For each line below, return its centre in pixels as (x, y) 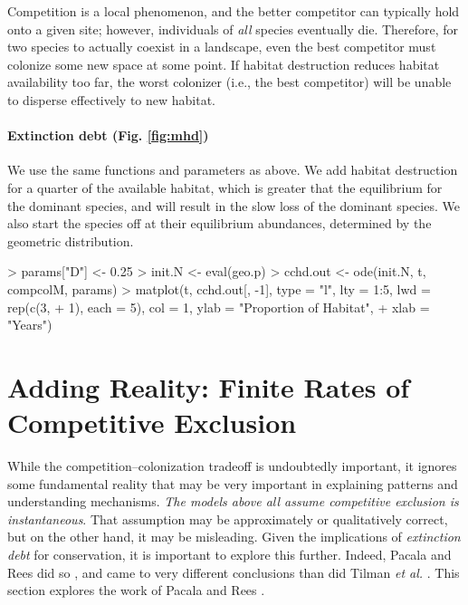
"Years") (30, 325)
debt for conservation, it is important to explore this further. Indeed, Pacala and (229, 554)
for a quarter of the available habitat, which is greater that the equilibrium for (225, 187)
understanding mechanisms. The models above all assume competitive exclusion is (233, 501)
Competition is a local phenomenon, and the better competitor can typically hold (234, 11)
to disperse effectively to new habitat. (112, 99)
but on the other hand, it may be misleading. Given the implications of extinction (234, 537)
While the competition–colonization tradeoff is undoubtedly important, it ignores (232, 466)
